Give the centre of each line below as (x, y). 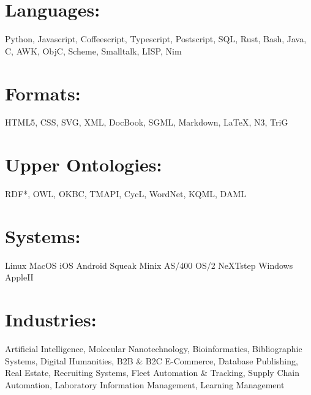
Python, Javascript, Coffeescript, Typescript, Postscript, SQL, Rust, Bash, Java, (156, 39)
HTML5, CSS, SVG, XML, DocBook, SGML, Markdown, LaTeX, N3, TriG (147, 122)
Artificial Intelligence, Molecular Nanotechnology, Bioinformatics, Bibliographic (154, 349)
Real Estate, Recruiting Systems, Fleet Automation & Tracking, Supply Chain (152, 373)
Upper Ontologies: (84, 164)
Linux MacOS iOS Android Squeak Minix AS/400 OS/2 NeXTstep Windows (149, 265)
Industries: (51, 319)
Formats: (43, 93)
